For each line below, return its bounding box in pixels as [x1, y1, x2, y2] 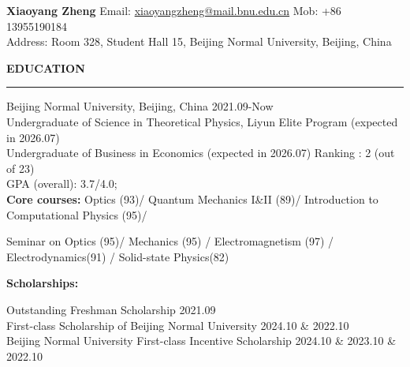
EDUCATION [6, 59, 85, 76]
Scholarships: [6, 275, 79, 291]
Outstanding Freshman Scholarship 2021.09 [6, 301, 216, 317]
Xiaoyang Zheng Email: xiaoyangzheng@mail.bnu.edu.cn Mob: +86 [6, 2, 341, 18]
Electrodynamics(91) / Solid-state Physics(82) [6, 248, 229, 264]
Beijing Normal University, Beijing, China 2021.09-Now [6, 98, 274, 114]
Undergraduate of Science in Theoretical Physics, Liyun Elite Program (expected [6, 113, 398, 129]
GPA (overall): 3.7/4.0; [6, 175, 117, 192]
